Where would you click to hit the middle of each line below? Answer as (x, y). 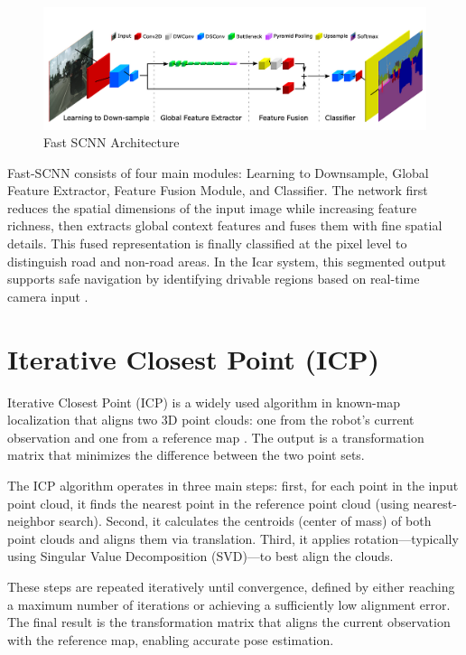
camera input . (48, 296)
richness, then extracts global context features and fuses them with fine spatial (225, 225)
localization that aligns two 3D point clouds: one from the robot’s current (211, 420)
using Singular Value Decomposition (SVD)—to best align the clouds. (200, 556)
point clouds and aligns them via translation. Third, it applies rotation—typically (233, 538)
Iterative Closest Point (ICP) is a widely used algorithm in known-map (204, 402)
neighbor (31, 521)
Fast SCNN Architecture (112, 142)
